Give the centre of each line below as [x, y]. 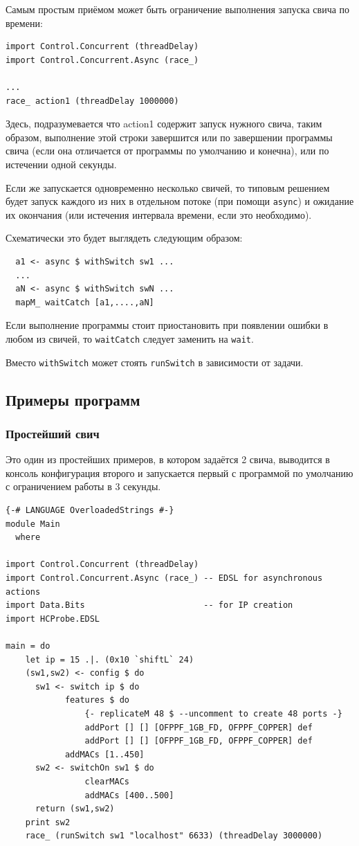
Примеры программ [73, 399]
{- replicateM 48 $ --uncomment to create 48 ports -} [213, 713]
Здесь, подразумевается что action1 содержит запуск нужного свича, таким [164, 124]
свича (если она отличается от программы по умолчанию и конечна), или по [167, 151]
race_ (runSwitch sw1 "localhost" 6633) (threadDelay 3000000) [174, 836]
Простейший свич [53, 433]
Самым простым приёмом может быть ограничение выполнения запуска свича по [178, 9]
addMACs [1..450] [104, 754]
